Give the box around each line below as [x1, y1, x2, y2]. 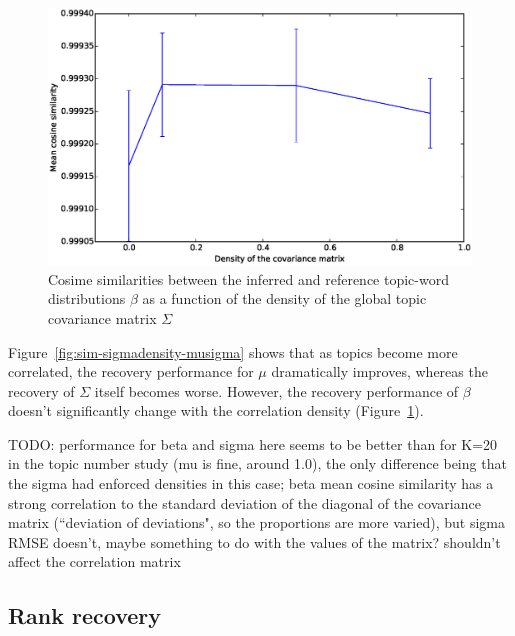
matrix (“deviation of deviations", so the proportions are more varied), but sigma [8, 512, 505, 533]
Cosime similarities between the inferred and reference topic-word [48, 268, 449, 289]
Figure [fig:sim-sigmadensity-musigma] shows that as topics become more [8, 341, 458, 362]
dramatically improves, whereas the [271, 361, 488, 382]
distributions [48, 288, 126, 309]
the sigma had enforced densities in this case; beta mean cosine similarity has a [8, 473, 494, 494]
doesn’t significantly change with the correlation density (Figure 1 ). [8, 400, 424, 421]
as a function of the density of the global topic [142, 288, 427, 309]
